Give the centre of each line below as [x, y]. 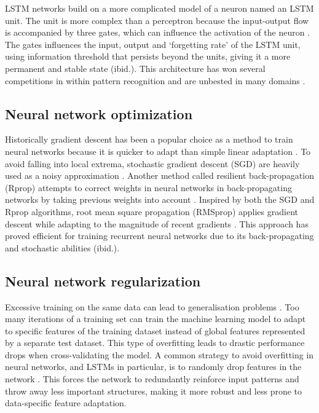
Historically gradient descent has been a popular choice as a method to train [149, 139]
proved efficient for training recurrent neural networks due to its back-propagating [159, 236]
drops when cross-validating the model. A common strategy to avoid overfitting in [159, 354]
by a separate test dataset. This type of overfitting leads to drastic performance [155, 343]
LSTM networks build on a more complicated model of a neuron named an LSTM [159, 8]
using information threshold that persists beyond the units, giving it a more [148, 56]
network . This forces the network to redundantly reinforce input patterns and [152, 379]
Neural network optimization [99, 113]
